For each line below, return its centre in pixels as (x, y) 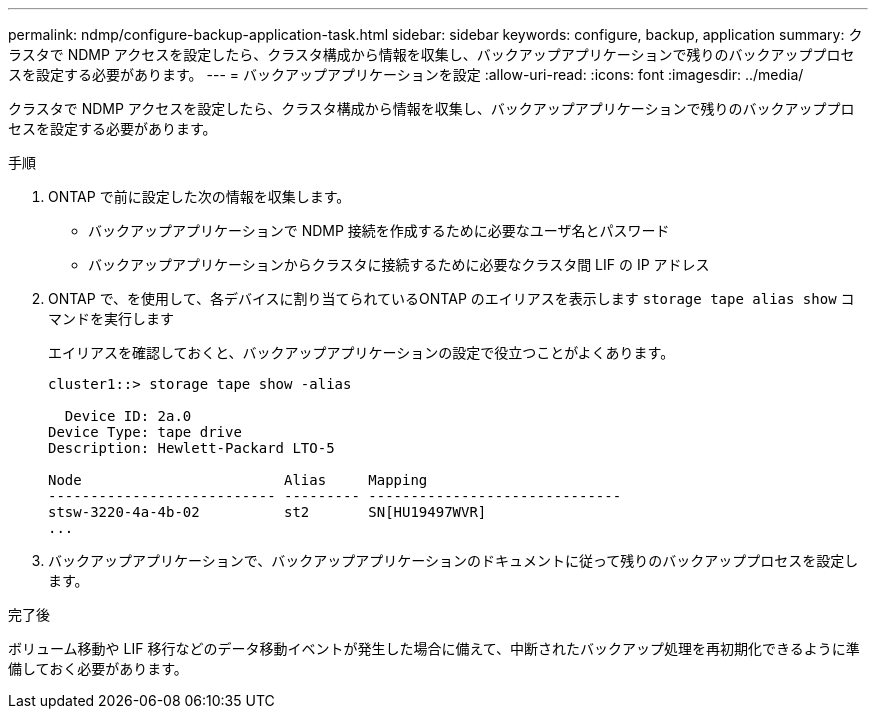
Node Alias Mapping (238, 480)
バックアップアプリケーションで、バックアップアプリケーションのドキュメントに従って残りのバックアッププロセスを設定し (453, 560)
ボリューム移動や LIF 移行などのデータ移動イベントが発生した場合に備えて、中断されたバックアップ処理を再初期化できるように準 (434, 648)
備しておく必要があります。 (98, 668)
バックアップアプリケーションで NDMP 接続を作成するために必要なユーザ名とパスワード (379, 230)
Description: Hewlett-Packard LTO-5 (191, 448)
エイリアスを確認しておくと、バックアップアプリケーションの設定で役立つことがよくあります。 (361, 352)
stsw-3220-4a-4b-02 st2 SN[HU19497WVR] (267, 512)
